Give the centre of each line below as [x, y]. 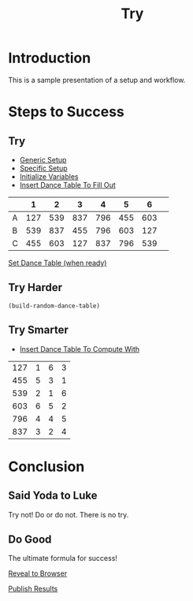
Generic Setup [43, 159]
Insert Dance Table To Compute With [80, 349]
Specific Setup [43, 168]
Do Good [30, 539]
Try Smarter [38, 330]
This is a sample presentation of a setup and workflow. [97, 80]
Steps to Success [66, 112]
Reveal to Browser [38, 573]
